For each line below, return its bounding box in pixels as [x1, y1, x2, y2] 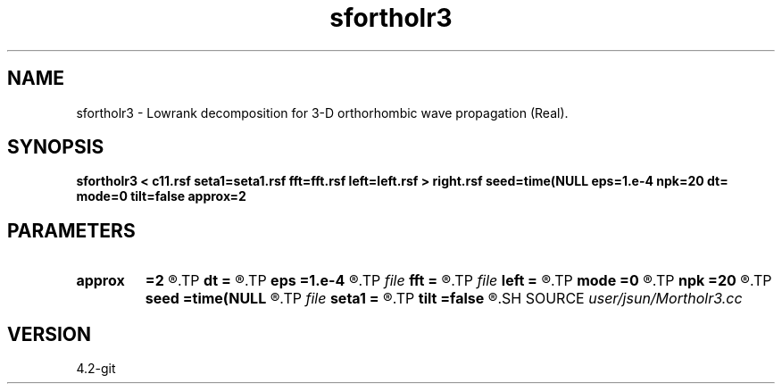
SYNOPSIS [7, 136, 104, 159]
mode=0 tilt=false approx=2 [76, 188, 246, 204]
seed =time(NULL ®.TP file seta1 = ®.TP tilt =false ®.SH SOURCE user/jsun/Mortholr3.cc [145, 289, 743, 308]
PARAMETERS [7, 219, 136, 242]
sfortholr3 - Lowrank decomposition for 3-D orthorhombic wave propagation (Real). [76, 104, 569, 121]
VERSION [7, 322, 92, 345]
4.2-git [76, 361, 116, 377]
